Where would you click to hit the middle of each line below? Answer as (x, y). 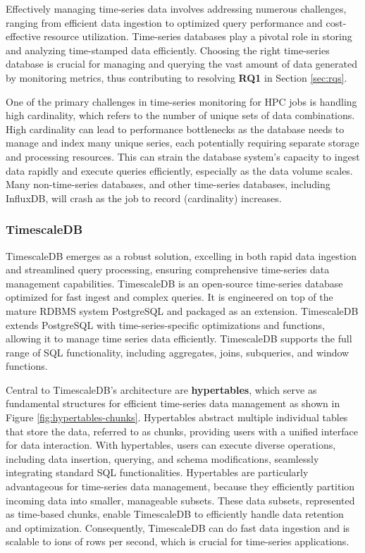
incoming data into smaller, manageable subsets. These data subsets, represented (180, 500)
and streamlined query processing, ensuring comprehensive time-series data (168, 269)
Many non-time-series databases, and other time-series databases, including (168, 184)
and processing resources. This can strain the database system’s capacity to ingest (183, 156)
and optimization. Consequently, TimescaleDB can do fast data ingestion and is (178, 527)
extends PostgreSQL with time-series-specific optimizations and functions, (165, 324)
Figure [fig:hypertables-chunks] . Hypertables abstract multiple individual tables (177, 417)
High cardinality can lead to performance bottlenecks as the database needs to (175, 129)
